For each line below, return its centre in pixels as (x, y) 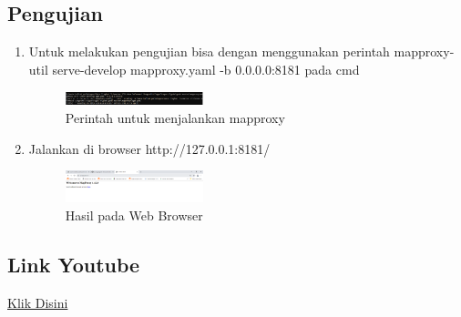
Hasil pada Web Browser (134, 215)
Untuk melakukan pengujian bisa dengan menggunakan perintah (209, 51)
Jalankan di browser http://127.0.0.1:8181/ (149, 148)
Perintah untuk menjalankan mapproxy (175, 117)
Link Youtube (74, 264)
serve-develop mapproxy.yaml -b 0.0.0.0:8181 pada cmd (206, 69)
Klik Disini (38, 302)
